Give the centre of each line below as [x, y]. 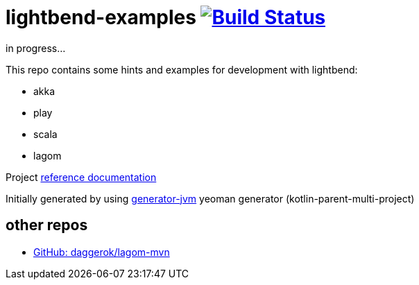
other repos [47, 225]
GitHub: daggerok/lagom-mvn [102, 252]
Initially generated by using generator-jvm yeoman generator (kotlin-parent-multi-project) [210, 198]
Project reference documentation [81, 177]
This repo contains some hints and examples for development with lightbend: [182, 69]
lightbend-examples [101, 17]
